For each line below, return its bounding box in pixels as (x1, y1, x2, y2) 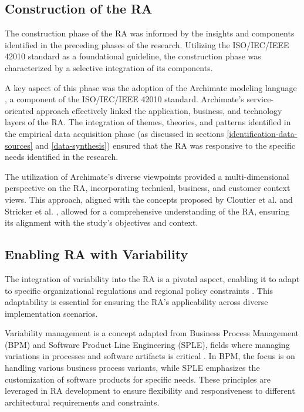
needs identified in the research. (5, 150, 119, 163)
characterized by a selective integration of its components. (5, 61, 213, 73)
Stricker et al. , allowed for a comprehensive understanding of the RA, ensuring (5, 205, 290, 217)
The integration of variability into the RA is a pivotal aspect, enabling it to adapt (5, 272, 300, 284)
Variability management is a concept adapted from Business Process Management (5, 327, 299, 339)
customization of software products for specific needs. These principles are (5, 373, 271, 385)
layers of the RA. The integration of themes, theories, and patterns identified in (5, 116, 291, 128)
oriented (5, 104, 34, 116)
